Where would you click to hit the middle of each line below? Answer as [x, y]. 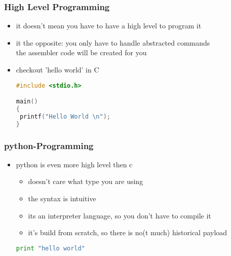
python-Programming [49, 145]
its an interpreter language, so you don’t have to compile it [120, 215]
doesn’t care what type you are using [86, 181]
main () [27, 102]
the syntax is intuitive [62, 198]
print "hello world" [50, 248]
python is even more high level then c [74, 164]
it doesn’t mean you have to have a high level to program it [109, 26]
